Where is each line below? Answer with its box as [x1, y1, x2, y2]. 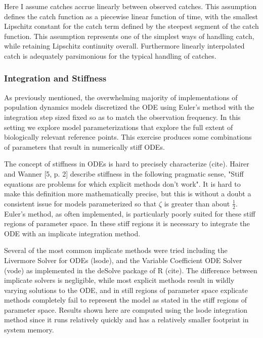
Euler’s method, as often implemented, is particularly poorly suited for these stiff [4, 208, 255, 219]
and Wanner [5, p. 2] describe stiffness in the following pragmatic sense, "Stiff [4, 168, 244, 179]
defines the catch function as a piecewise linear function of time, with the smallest [4, 11, 258, 21]
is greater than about [164, 198, 230, 208]
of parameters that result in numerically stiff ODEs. [4, 141, 165, 152]
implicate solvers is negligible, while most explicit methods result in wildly [4, 275, 235, 285]
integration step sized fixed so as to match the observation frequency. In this [4, 111, 241, 122]
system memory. [4, 324, 54, 335]
